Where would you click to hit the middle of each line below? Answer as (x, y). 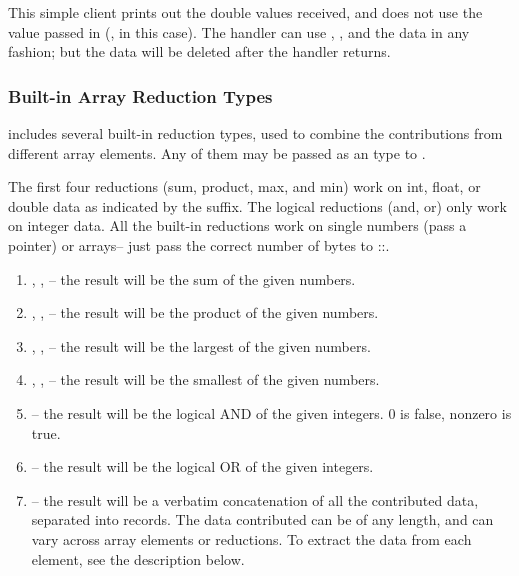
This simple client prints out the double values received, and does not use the (245, 12)
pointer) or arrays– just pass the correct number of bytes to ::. (199, 244)
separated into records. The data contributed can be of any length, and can (262, 519)
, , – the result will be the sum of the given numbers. (193, 278)
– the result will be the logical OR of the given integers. (202, 466)
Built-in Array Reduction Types (140, 95)
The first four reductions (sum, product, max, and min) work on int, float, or (244, 186)
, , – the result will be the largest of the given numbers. (201, 345)
